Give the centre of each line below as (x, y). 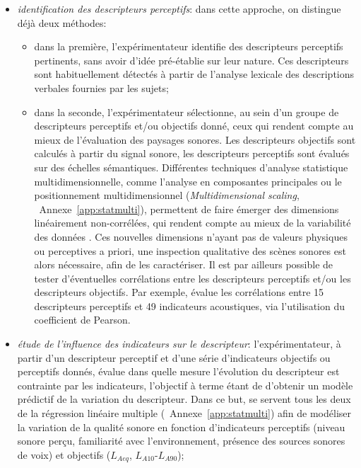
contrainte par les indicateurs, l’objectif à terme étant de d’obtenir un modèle (185, 385)
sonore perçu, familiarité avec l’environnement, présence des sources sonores (181, 441)
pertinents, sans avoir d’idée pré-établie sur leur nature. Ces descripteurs (191, 60)
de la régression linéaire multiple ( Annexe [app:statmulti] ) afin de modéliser (184, 413)
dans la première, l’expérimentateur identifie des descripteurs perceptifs (189, 46)
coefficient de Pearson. (82, 320)
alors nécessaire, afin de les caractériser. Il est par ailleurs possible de (184, 264)
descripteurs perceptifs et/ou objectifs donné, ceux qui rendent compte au (194, 126)
